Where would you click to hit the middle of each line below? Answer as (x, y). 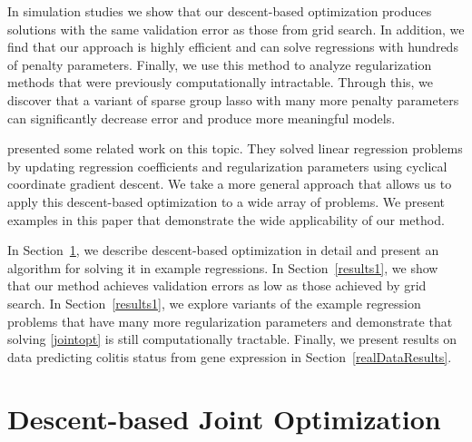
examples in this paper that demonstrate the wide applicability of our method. (226, 219)
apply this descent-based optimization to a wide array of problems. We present (226, 201)
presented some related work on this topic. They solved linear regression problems (235, 148)
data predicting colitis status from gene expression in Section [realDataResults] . (230, 356)
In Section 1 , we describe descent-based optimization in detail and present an (223, 250)
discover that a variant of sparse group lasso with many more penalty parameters (233, 99)
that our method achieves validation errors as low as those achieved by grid (217, 285)
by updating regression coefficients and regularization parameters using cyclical (227, 166)
